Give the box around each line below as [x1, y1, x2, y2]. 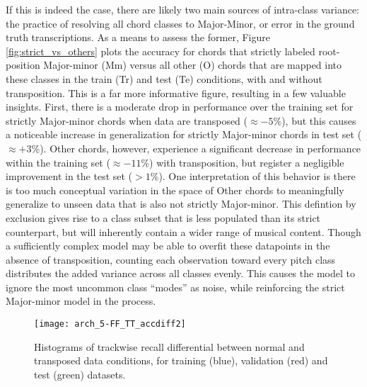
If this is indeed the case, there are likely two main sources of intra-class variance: [6, 2, 359, 16]
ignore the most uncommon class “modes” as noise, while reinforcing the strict [6, 279, 345, 294]
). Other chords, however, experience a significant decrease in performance [40, 140, 361, 155]
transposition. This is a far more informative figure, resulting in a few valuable [6, 85, 346, 100]
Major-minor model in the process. [6, 293, 156, 308]
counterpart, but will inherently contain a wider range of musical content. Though [6, 224, 361, 239]
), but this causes [281, 113, 356, 128]
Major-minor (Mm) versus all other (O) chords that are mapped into [43, 57, 342, 72]
